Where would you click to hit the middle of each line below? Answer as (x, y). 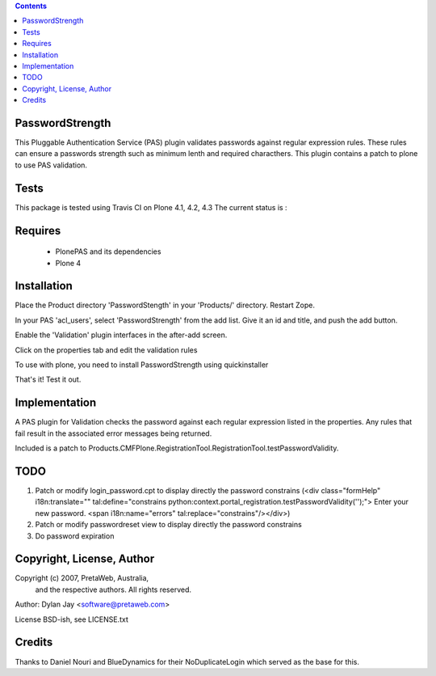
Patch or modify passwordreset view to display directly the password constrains (168, 525)
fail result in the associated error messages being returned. (113, 433)
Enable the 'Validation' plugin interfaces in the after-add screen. (121, 335)
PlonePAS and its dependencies (108, 251)
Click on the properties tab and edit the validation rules (106, 350)
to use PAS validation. (51, 165)
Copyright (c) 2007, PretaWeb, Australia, (82, 578)
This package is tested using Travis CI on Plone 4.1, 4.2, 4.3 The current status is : (151, 207)
